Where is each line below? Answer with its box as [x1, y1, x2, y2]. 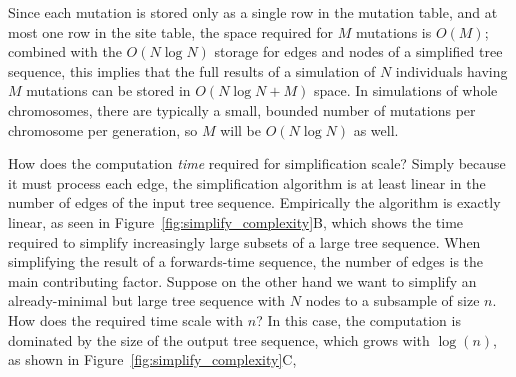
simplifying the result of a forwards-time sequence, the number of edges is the [8, 251, 484, 272]
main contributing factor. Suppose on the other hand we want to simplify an [8, 270, 477, 291]
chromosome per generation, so [8, 119, 198, 140]
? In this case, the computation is [256, 309, 461, 330]
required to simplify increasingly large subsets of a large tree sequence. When [8, 231, 481, 252]
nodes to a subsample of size [305, 290, 480, 311]
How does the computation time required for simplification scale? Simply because [8, 153, 506, 174]
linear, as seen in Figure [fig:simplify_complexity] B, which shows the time [8, 211, 464, 232]
